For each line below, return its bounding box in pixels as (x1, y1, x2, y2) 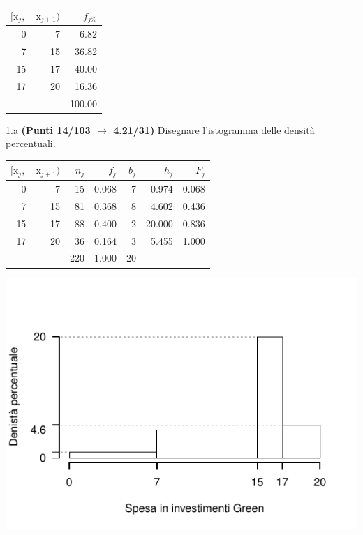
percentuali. (6, 136, 56, 151)
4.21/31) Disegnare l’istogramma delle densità (113, 122, 315, 137)
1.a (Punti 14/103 (6, 122, 91, 137)
